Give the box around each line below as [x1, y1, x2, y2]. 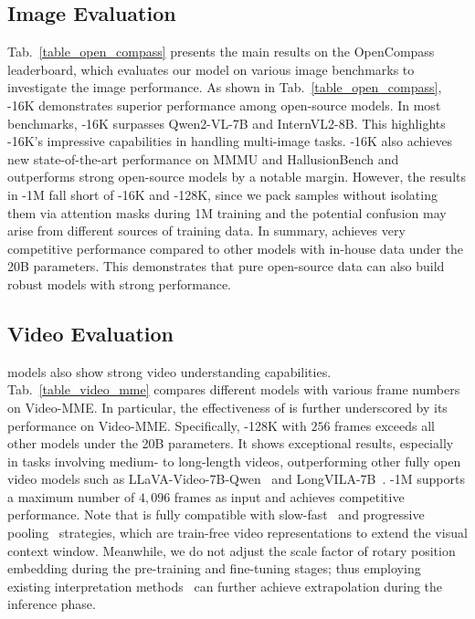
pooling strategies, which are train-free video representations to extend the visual [7, 523, 468, 542]
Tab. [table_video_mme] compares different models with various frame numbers [7, 380, 460, 399]
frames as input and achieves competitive [174, 487, 405, 506]
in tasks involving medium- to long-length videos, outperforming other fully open [7, 451, 461, 470]
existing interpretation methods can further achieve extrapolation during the [7, 576, 443, 595]
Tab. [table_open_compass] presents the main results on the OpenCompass [7, 42, 435, 61]
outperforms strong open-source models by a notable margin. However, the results [7, 167, 466, 186]
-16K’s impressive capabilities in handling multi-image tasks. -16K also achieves [7, 131, 453, 151]
